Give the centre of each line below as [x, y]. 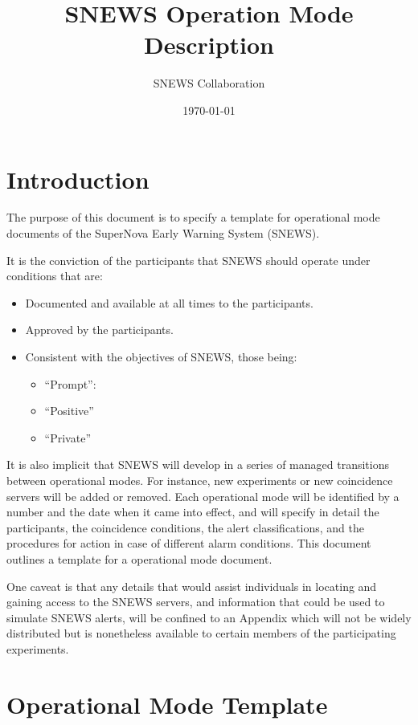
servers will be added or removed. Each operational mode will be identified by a [203, 496]
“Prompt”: [70, 383]
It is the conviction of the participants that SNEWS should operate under [189, 260]
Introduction [78, 179]
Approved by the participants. [99, 330]
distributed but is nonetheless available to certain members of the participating [201, 633]
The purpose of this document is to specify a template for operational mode [193, 217]
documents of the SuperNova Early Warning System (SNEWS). [163, 233]
